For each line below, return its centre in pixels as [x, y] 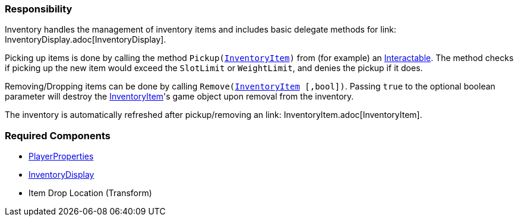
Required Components [58, 135]
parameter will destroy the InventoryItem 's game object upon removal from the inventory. [179, 97]
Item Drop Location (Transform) [90, 193]
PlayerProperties [61, 156]
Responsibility [39, 9]
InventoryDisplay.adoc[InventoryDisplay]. [86, 40]
